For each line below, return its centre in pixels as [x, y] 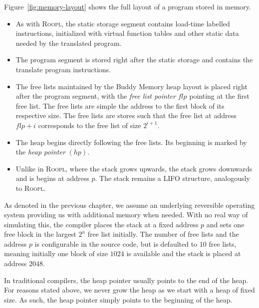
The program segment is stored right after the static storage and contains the [134, 60]
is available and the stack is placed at [184, 253]
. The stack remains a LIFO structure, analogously [172, 178]
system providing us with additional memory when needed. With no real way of [126, 215]
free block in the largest [40, 234]
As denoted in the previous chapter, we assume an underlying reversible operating [129, 205]
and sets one [225, 224]
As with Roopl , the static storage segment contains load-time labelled [123, 23]
